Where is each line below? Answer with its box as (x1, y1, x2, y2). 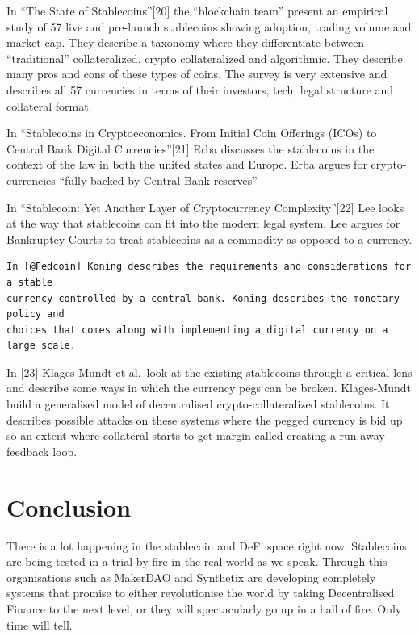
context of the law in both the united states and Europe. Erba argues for (6, 156, 367, 173)
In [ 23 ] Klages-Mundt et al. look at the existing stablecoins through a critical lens (6, 363, 413, 380)
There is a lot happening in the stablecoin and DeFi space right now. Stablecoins (6, 537, 407, 554)
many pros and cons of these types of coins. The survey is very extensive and (6, 65, 388, 82)
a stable (6, 276, 53, 288)
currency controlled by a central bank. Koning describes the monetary (6, 292, 400, 304)
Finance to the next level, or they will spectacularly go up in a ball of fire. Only (6, 600, 402, 617)
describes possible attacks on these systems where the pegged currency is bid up (6, 411, 403, 428)
